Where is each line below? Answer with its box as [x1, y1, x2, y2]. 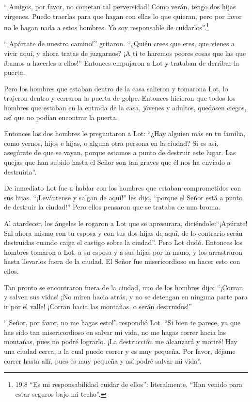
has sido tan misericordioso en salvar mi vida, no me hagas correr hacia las [4, 327, 226, 337]
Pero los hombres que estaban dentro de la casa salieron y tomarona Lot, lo [4, 83, 228, 93]
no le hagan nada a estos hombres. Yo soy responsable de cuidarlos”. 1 [4, 21, 209, 32]
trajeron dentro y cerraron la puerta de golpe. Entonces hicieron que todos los [4, 93, 236, 103]
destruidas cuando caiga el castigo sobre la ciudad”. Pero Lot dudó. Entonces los [4, 237, 242, 247]
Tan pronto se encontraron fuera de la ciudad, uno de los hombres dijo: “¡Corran [4, 282, 243, 292]
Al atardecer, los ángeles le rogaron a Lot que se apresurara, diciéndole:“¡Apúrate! [4, 218, 248, 228]
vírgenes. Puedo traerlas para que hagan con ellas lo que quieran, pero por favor [4, 11, 242, 21]
